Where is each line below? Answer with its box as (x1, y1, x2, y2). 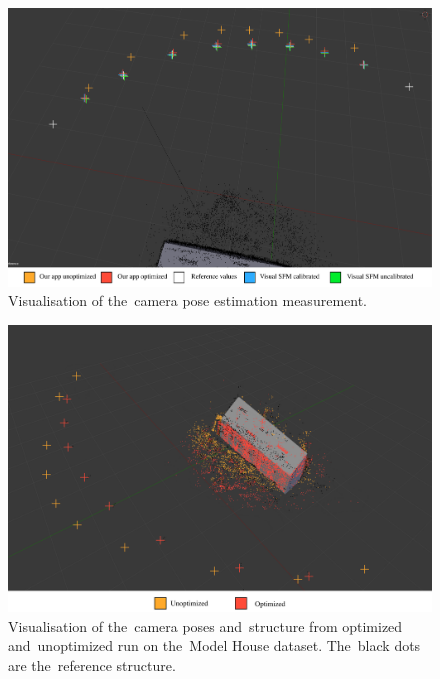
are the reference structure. (8, 654, 176, 675)
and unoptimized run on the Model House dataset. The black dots (8, 635, 421, 656)
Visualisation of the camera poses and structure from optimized (8, 615, 403, 636)
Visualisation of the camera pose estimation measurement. (8, 290, 367, 311)
